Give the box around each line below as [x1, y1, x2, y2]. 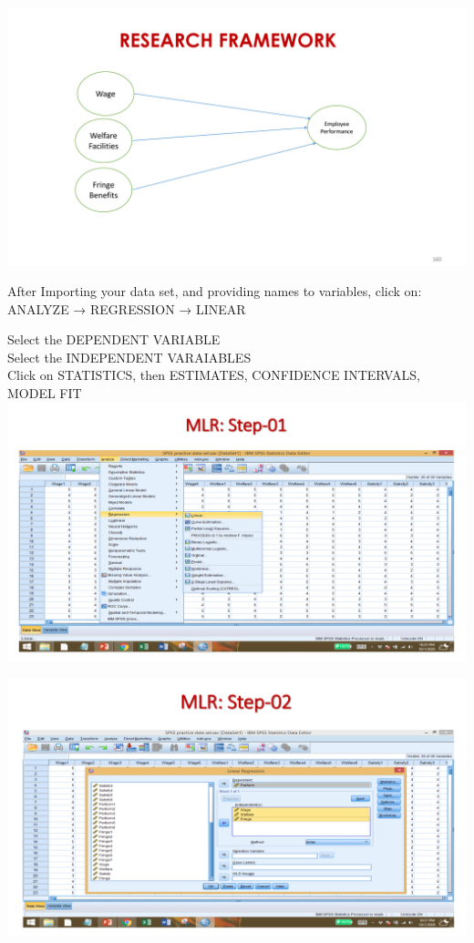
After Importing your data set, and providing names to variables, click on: [7, 282, 422, 301]
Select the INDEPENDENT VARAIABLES [7, 347, 252, 366]
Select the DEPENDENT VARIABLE [7, 330, 221, 349]
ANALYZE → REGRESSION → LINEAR [7, 299, 246, 318]
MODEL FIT [7, 384, 82, 403]
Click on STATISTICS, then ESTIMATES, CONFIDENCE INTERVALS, [7, 365, 420, 384]
